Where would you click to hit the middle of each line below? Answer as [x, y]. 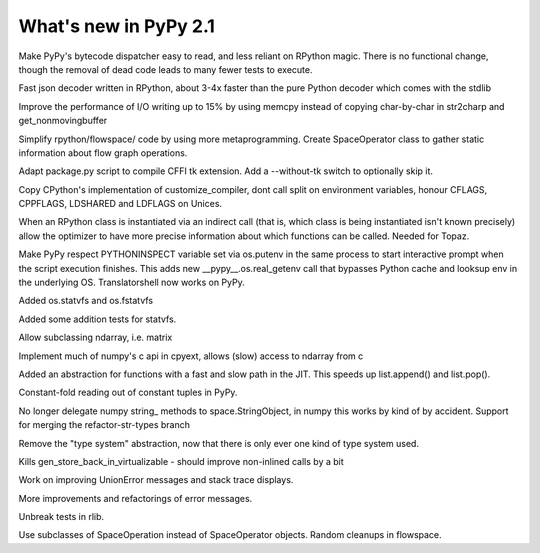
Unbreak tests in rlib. [61, 517]
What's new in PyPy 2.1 [116, 26]
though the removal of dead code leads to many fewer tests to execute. [165, 69]
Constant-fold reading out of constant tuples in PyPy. [128, 392]
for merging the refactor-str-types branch [104, 425]
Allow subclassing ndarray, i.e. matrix [95, 337]
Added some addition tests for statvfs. [97, 319]
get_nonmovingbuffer [63, 121]
